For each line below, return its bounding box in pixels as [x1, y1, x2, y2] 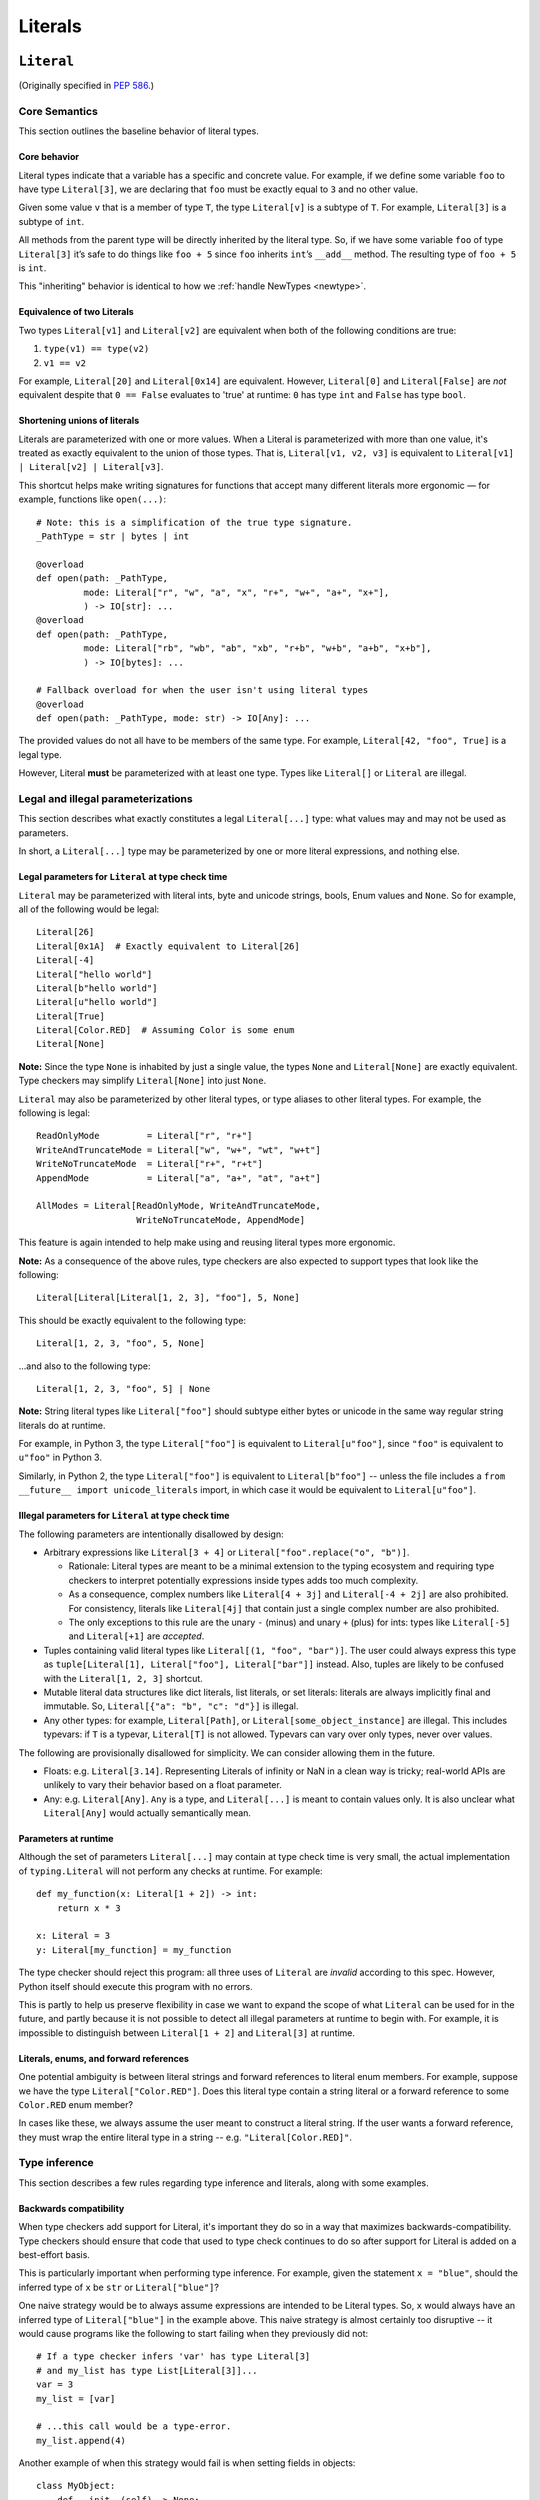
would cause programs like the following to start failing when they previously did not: [18, 2327, 369, 2339]
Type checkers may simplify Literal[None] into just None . [18, 1075, 267, 1087]
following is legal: [18, 1107, 90, 1119]
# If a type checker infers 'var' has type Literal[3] [36, 2351, 311, 2362]
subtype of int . [18, 215, 85, 227]
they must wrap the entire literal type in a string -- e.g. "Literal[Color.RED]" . [18, 2131, 352, 2143]
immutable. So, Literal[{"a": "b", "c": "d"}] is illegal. [43, 1700, 299, 1712]
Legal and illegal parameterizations [18, 792, 194, 806]
